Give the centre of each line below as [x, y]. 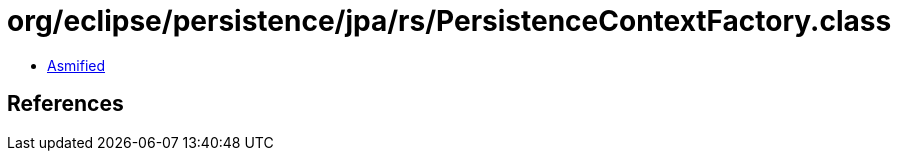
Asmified [76, 65]
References [65, 104]
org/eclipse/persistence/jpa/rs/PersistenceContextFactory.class [449, 21]
